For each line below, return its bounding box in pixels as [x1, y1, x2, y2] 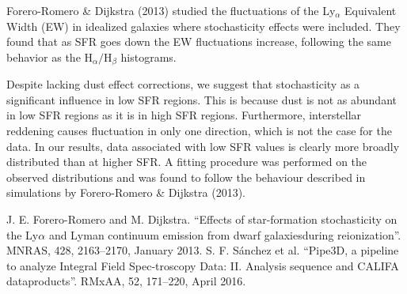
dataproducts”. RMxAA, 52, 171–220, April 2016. [6, 273, 246, 289]
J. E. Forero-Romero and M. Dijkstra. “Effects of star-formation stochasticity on [6, 210, 397, 227]
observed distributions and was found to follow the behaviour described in [6, 168, 366, 185]
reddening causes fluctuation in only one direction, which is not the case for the [6, 122, 392, 139]
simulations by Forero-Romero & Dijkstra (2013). [6, 184, 245, 201]
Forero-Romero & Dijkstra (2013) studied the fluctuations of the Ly [6, 2, 336, 18]
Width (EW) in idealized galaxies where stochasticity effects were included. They [6, 17, 401, 34]
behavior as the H [6, 48, 93, 65]
